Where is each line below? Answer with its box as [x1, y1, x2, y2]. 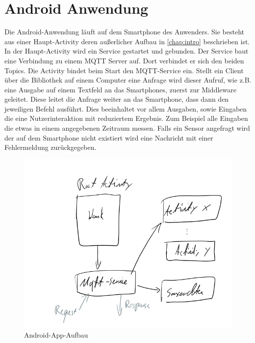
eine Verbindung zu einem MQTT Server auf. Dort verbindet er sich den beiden [4, 55, 244, 65]
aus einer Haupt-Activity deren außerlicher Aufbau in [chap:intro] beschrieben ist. [4, 36, 250, 46]
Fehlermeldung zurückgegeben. [4, 142, 97, 152]
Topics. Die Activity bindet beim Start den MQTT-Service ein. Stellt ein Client [4, 65, 244, 75]
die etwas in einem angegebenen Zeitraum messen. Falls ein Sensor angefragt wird [4, 123, 250, 133]
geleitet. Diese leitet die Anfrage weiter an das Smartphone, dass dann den [4, 94, 229, 104]
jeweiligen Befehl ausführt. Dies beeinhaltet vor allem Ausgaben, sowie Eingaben [4, 103, 247, 114]
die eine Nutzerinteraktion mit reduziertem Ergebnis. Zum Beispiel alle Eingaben [4, 113, 248, 123]
